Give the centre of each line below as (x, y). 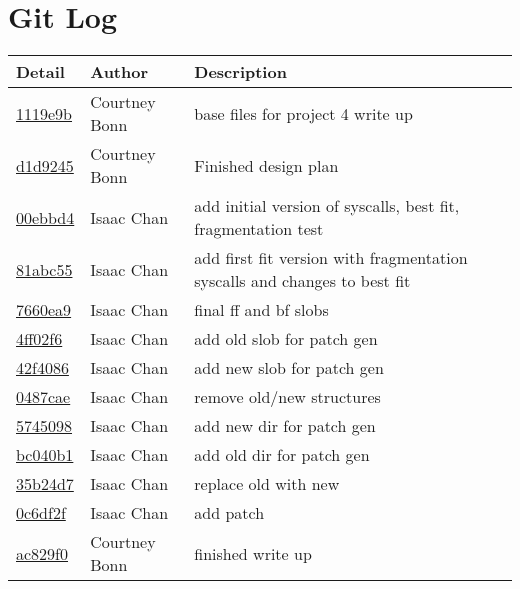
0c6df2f (41, 513)
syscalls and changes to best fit (302, 281)
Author (119, 72)
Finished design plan (266, 165)
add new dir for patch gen (285, 426)
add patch (229, 513)
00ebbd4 (45, 217)
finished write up (253, 553)
